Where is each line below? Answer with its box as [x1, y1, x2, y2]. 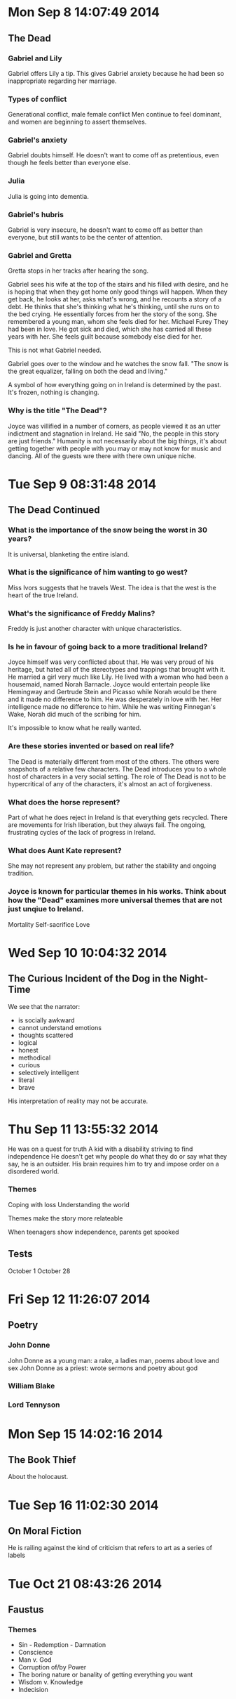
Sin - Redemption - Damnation [18, 1641, 106, 1649]
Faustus [8, 1603, 44, 1615]
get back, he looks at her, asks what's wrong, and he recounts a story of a [8, 295, 222, 304]
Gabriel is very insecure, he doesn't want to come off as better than [8, 226, 203, 234]
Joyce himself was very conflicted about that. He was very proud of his [8, 658, 214, 666]
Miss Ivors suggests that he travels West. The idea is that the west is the [8, 583, 216, 592]
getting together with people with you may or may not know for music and [8, 444, 221, 453]
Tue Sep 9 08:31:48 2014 [8, 476, 157, 492]
